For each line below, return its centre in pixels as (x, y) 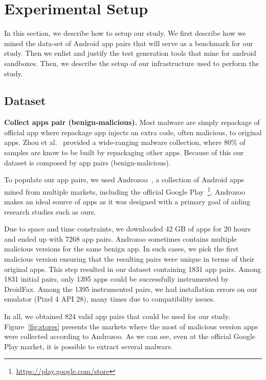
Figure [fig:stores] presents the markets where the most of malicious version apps (131, 326)
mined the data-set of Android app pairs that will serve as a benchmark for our (129, 43)
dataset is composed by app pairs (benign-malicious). (87, 162)
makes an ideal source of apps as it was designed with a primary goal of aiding (127, 202)
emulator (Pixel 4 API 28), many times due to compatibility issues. (110, 299)
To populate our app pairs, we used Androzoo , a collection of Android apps (124, 180)
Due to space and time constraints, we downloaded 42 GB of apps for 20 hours (128, 229)
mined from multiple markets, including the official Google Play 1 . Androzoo (125, 191)
